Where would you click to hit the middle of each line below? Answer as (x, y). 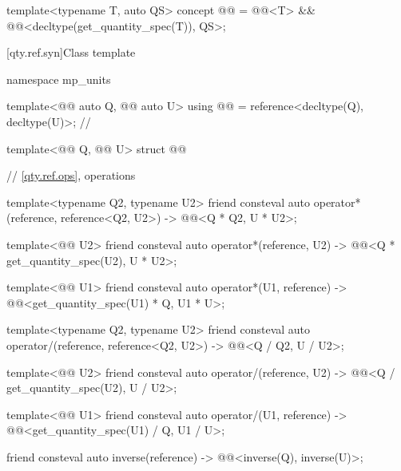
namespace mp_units (59, 79)
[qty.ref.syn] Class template (71, 52)
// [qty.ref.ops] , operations (71, 175)
